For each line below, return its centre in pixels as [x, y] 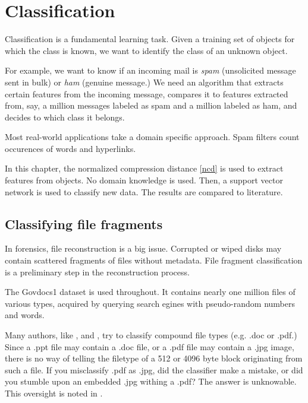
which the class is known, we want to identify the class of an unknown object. [146, 50]
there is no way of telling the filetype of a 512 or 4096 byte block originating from [154, 358]
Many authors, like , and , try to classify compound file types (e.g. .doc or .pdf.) [151, 335]
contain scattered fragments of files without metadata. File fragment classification [154, 260]
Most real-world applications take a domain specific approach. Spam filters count [152, 137]
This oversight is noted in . [54, 393]
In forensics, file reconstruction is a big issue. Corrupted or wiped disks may [143, 248]
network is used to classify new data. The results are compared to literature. [144, 191]
